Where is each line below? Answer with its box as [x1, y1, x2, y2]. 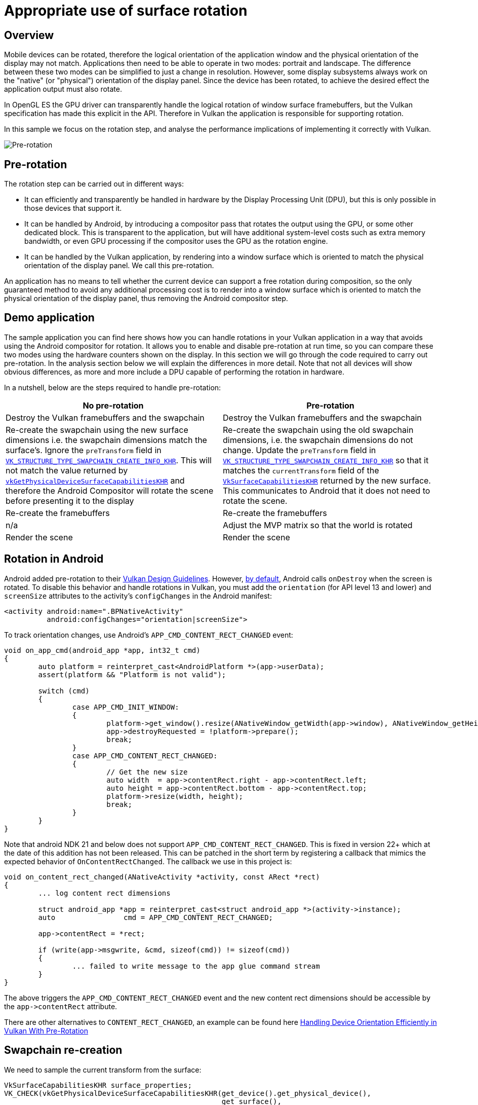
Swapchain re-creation [4, 1044, 123, 1057]
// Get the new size [106, 767, 188, 776]
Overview [4, 28, 54, 42]
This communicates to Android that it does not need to [223, 485, 430, 496]
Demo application [4, 311, 95, 324]
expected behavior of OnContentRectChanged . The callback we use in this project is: [4, 857, 292, 866]
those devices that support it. [24, 204, 122, 213]
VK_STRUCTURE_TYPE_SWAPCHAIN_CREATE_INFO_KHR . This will [6, 455, 212, 465]
